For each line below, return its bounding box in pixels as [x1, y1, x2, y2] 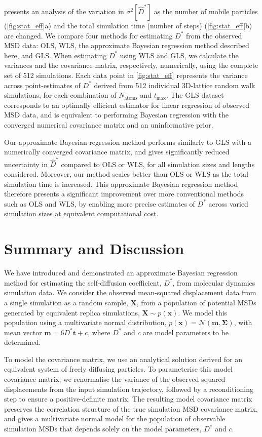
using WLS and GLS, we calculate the [120, 50, 239, 60]
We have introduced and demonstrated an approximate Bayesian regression [4, 267, 238, 278]
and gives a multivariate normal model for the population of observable [4, 413, 226, 424]
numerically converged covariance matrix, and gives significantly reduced [4, 146, 230, 157]
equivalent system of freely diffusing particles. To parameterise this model [4, 364, 233, 374]
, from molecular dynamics [172, 277, 255, 288]
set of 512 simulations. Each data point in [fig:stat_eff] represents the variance [4, 69, 248, 80]
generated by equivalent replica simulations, [4, 307, 140, 317]
